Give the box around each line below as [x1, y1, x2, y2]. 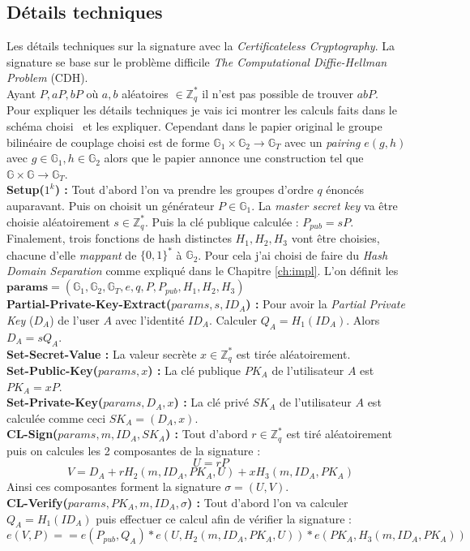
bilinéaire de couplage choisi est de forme [6, 133, 210, 150]
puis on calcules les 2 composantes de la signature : [6, 441, 261, 458]
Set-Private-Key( [6, 394, 104, 411]
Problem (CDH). [6, 69, 88, 86]
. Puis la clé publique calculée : [145, 213, 299, 230]
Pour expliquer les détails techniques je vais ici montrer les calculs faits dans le [6, 101, 397, 118]
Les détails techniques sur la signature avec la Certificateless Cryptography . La [6, 37, 395, 54]
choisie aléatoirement [6, 213, 110, 230]
